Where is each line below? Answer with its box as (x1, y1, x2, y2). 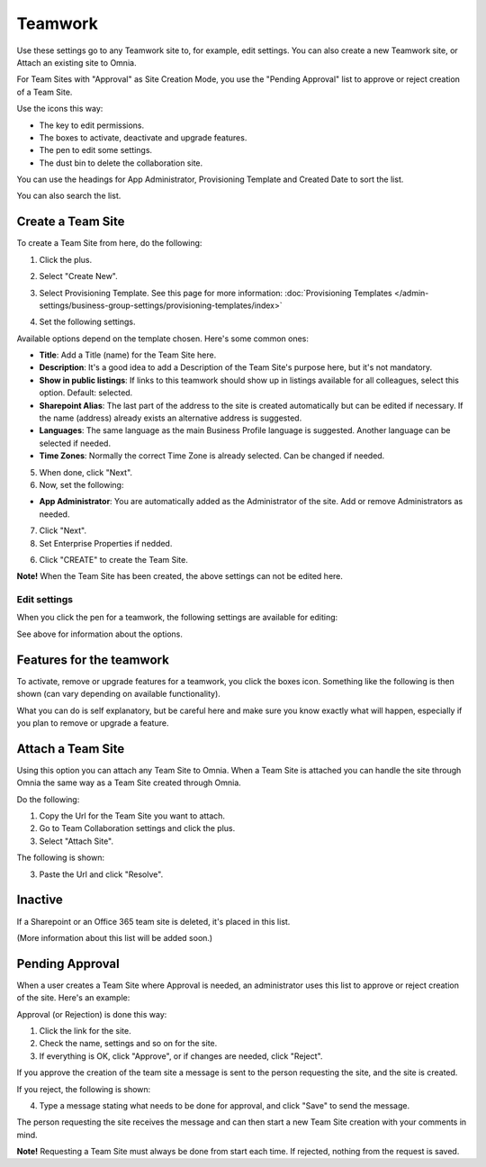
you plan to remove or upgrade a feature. (16, 717, 169, 728)
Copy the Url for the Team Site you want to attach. (39, 810, 225, 821)
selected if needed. (39, 438, 112, 448)
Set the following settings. (39, 316, 136, 328)
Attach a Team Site (16, 741, 125, 756)
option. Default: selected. (39, 387, 133, 398)
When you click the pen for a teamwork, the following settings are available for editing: (16, 612, 338, 623)
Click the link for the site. (39, 1025, 132, 1036)
